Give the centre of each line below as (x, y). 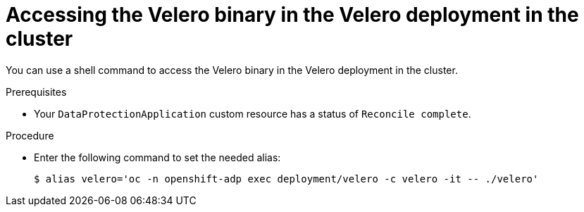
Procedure (30, 135)
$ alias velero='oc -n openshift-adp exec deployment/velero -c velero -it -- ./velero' (286, 179)
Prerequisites (36, 92)
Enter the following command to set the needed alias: (157, 157)
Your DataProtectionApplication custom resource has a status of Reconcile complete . (253, 113)
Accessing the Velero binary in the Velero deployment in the (292, 15)
